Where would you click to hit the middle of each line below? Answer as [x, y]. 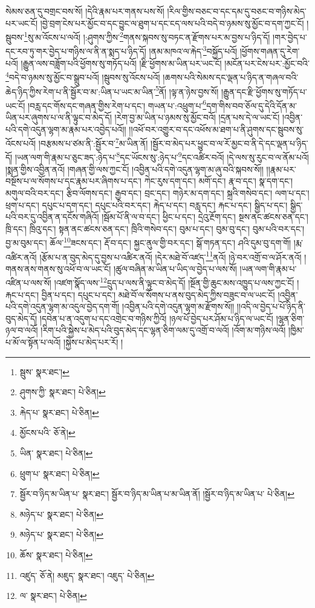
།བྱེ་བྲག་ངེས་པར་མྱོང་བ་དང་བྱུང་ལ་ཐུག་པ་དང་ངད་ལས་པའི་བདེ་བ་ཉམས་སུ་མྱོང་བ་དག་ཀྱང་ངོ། [172, 23]
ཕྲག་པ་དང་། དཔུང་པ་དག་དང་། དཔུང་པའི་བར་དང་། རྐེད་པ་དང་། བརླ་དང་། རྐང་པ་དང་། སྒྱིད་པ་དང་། [147, 205]
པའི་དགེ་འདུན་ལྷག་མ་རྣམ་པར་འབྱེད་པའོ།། [66, 129]
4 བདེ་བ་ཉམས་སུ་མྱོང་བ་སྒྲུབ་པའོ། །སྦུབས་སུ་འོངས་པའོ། [83, 76]
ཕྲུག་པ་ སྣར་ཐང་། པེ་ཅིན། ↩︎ [60, 473]
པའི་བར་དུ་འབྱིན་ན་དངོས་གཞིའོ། [52, 217]
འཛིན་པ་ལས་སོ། [28, 283]
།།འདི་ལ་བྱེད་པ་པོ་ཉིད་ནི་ [271, 306]
